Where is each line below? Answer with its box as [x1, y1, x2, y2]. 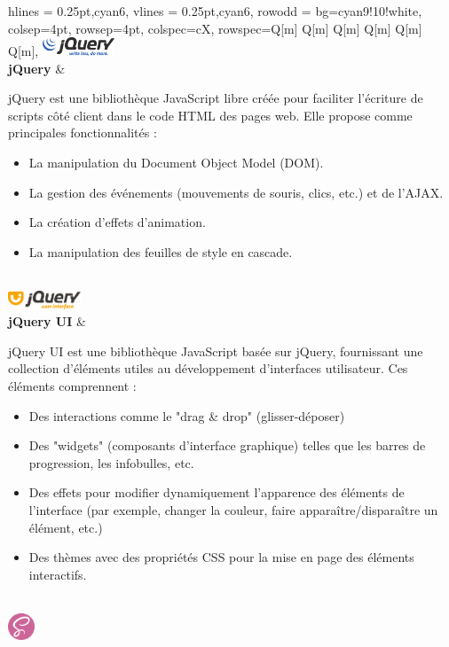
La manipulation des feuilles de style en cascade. [28, 242, 293, 261]
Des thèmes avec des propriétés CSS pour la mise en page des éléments [28, 548, 414, 566]
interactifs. [28, 565, 87, 583]
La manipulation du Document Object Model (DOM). [28, 152, 324, 171]
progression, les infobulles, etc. [28, 453, 194, 472]
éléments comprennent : [8, 377, 137, 395]
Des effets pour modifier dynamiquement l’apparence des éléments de [28, 483, 405, 502]
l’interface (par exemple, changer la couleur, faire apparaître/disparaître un [28, 501, 438, 519]
